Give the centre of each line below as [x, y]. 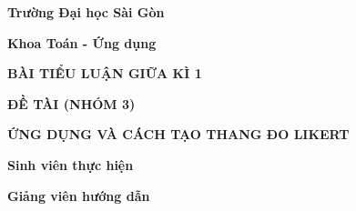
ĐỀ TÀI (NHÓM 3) [71, 103]
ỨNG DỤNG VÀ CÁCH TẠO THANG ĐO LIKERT [178, 134]
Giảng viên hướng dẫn [79, 195]
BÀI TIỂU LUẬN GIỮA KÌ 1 [105, 73]
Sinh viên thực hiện [71, 164]
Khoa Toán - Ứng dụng [82, 42]
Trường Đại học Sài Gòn [86, 12]
